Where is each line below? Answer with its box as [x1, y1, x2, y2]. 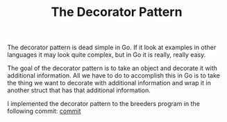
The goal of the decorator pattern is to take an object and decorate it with [7, 64, 217, 73]
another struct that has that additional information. [7, 86, 151, 94]
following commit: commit [7, 107, 81, 115]
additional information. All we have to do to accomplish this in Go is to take [7, 71, 220, 80]
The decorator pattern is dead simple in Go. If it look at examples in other [7, 43, 217, 52]
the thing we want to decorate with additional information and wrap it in [7, 79, 212, 87]
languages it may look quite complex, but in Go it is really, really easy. [7, 51, 206, 59]
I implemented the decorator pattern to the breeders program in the [7, 100, 200, 108]
